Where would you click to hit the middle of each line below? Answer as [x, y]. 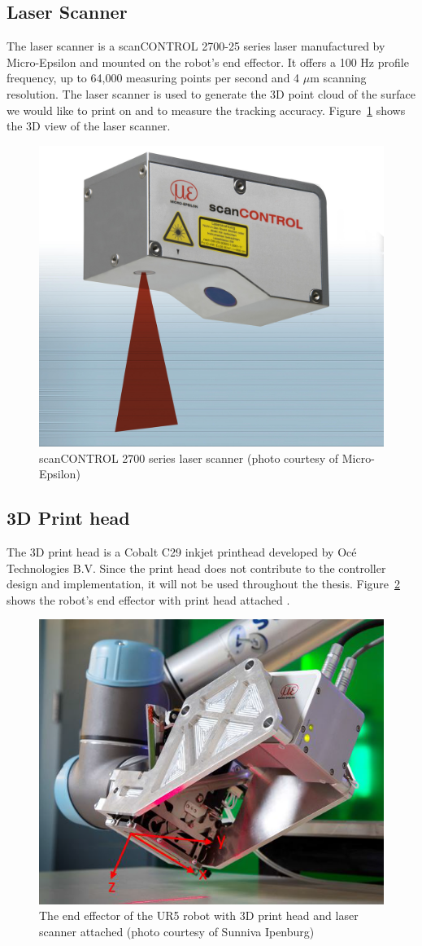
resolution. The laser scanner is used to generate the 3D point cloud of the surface [211, 93]
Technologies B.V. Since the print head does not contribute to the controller [196, 568]
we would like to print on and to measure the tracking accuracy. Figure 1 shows [206, 110]
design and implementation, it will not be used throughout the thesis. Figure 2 [204, 584]
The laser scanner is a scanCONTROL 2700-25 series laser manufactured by [196, 46]
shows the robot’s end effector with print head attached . [148, 599]
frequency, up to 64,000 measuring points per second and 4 [153, 78]
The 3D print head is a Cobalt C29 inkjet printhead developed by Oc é [182, 552]
